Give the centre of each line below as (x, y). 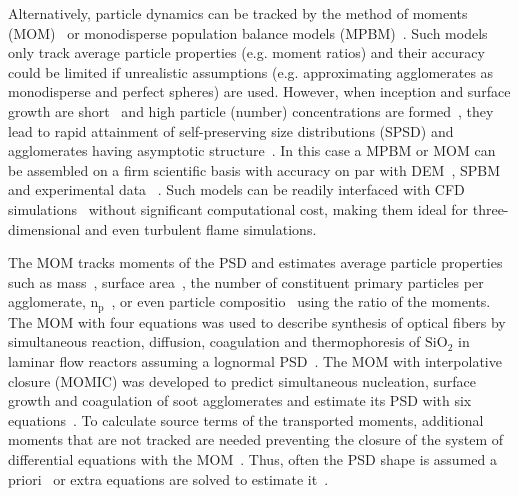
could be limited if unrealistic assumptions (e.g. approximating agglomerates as (251, 71)
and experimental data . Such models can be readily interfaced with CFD (236, 189)
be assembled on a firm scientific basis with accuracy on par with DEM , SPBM (254, 169)
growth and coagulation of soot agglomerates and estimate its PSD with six (240, 400)
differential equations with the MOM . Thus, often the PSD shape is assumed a (252, 458)
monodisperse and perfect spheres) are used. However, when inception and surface (259, 91)
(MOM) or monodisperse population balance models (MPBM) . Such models (248, 32)
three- (490, 208)
